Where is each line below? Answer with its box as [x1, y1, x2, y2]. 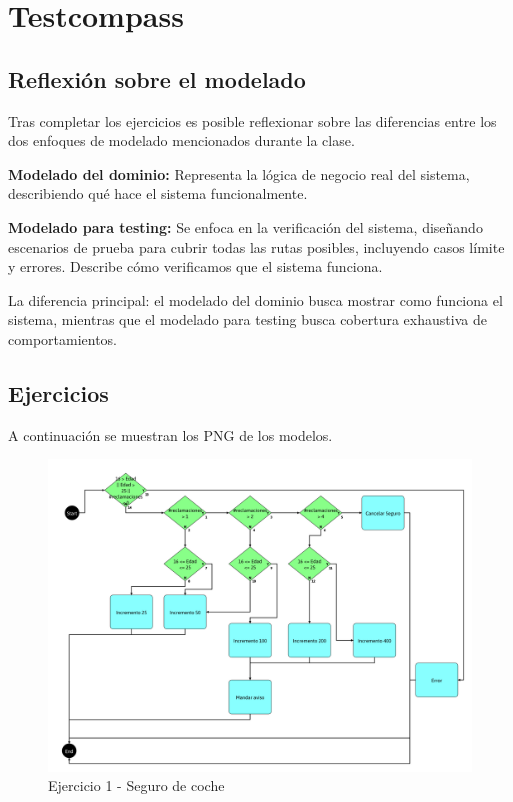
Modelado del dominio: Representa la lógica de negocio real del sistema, [8, 163, 470, 184]
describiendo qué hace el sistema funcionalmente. [8, 183, 308, 204]
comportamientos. [8, 328, 118, 349]
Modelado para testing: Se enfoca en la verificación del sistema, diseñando [8, 216, 483, 237]
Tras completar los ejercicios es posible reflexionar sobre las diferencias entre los [8, 110, 497, 131]
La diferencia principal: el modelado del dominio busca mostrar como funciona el [8, 289, 503, 310]
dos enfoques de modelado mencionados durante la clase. [8, 130, 355, 151]
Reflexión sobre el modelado [8, 63, 306, 94]
